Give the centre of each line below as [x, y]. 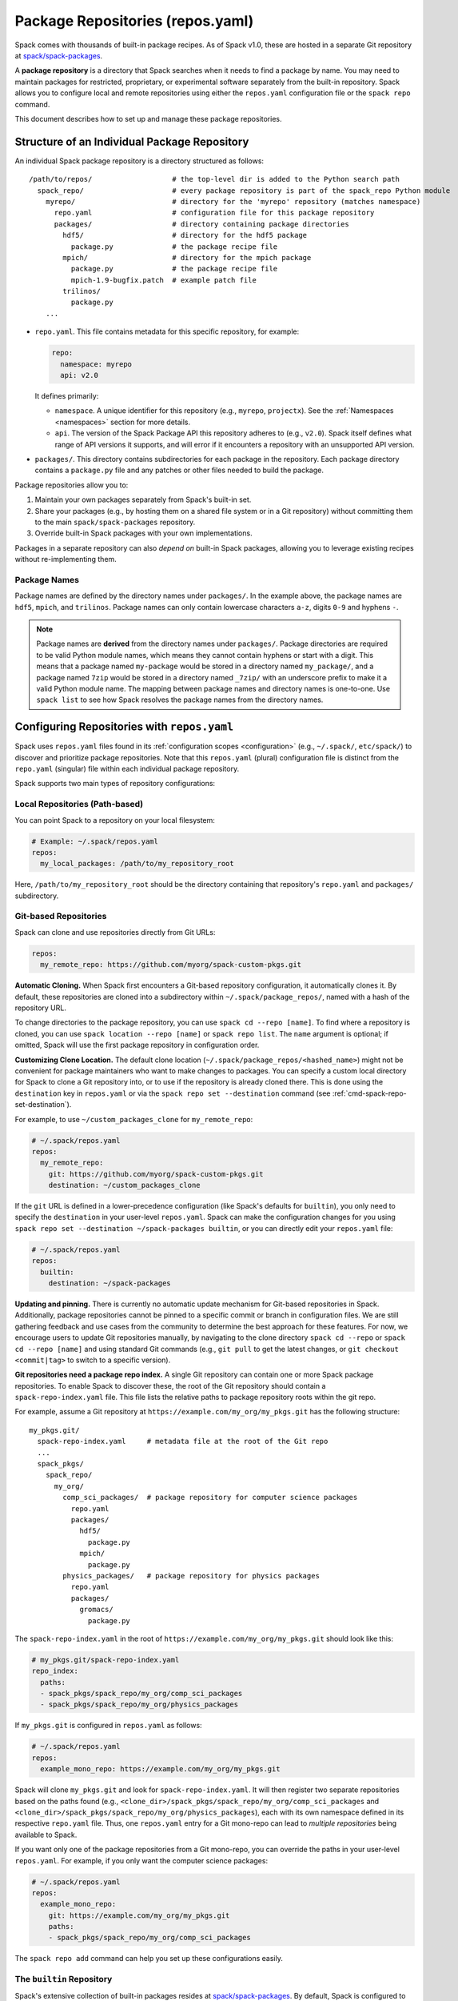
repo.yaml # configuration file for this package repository [214, 213]
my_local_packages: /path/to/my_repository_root [137, 864]
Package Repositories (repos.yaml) [134, 21]
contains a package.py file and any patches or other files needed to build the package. [179, 470]
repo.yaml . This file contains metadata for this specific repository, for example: [167, 331]
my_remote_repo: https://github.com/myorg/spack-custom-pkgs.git [171, 965]
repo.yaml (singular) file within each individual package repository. [127, 769]
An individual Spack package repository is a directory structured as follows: [139, 161]
